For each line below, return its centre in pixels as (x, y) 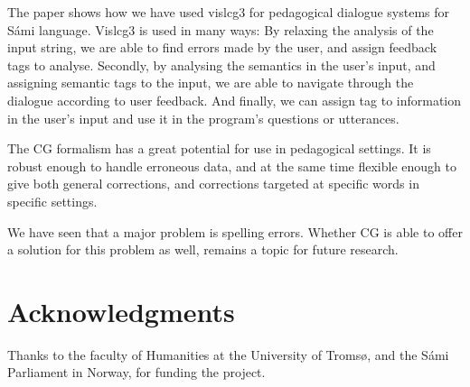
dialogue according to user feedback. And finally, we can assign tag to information (235, 100)
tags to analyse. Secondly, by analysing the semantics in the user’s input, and (221, 64)
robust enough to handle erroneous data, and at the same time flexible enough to (232, 166)
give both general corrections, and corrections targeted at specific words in (213, 184)
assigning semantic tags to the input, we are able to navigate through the (211, 83)
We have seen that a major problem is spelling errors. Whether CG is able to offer (235, 231)
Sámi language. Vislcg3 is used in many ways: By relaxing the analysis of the (221, 29)
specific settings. (52, 201)
